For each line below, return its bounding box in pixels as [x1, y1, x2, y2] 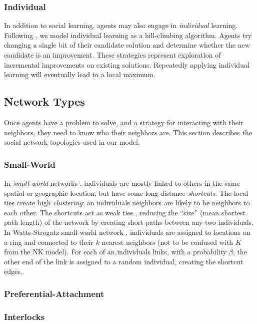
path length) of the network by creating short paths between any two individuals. [4, 217, 253, 227]
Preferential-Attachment [4, 287, 104, 299]
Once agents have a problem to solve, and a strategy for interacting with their [4, 117, 243, 127]
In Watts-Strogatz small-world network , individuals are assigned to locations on [4, 226, 250, 237]
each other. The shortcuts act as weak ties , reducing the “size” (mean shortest [4, 207, 246, 217]
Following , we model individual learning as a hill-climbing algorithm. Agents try [4, 30, 252, 40]
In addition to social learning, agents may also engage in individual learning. [4, 20, 238, 31]
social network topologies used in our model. [4, 137, 140, 147]
